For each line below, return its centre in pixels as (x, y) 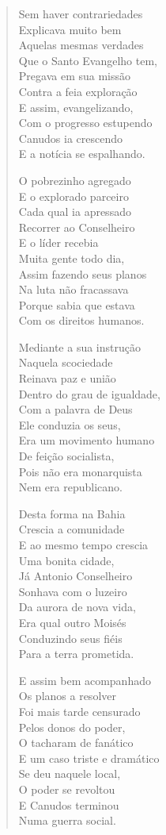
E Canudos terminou (69, 804)
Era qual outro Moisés (72, 622)
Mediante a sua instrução (79, 346)
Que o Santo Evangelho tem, (88, 60)
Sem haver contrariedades (81, 13)
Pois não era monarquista (80, 471)
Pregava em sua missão (75, 76)
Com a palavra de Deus (75, 409)
